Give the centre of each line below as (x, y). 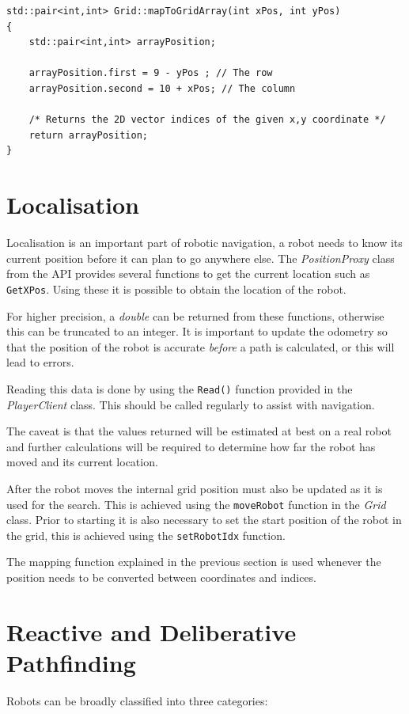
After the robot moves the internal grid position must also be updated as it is (195, 488)
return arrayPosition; (88, 135)
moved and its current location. (82, 462)
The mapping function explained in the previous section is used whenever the (194, 562)
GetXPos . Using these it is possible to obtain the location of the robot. (176, 289)
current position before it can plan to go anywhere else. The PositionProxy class (201, 258)
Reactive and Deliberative (151, 631)
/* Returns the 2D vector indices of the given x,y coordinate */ (207, 120)
